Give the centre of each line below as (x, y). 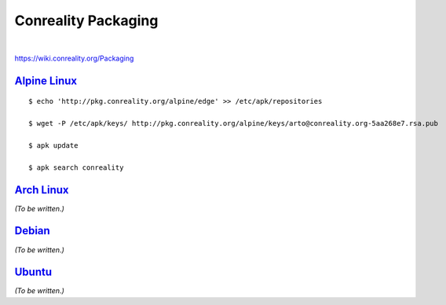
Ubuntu (33, 272)
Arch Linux (42, 190)
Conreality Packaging (86, 20)
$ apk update (53, 145)
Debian (32, 231)
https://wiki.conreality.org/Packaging (74, 58)
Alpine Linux (46, 81)
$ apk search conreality (76, 167)
